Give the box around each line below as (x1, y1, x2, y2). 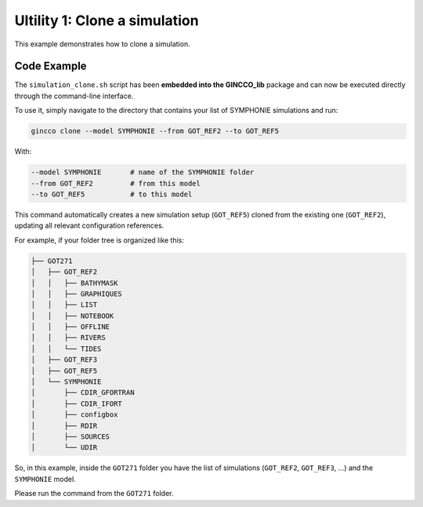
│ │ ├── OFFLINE (31, 323, 110, 331)
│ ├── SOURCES (31, 432, 110, 441)
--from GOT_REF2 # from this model (31, 179, 201, 188)
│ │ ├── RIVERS (31, 334, 106, 342)
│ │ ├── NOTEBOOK (31, 311, 114, 320)
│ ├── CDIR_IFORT (31, 399, 123, 408)
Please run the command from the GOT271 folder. (14, 489, 174, 498)
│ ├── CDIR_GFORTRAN (31, 388, 135, 397)
